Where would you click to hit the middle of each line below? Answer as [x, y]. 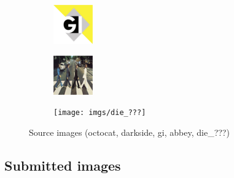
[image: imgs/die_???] [100, 113]
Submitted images [63, 165]
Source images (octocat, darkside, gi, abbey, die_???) [129, 132]
